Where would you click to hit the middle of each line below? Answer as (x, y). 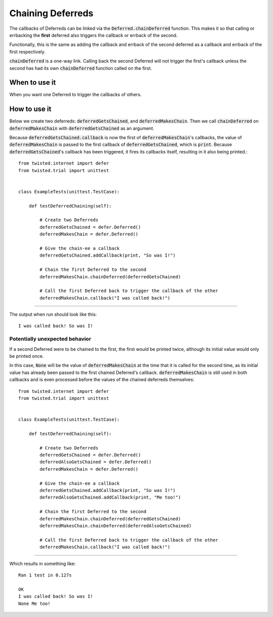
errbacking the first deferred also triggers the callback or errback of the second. (94, 35)
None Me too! (34, 603)
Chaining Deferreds (51, 13)
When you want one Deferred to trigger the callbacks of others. (75, 95)
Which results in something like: (42, 563)
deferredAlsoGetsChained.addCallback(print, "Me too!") (110, 498)
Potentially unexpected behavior (50, 339)
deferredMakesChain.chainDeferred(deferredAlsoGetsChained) (116, 526)
